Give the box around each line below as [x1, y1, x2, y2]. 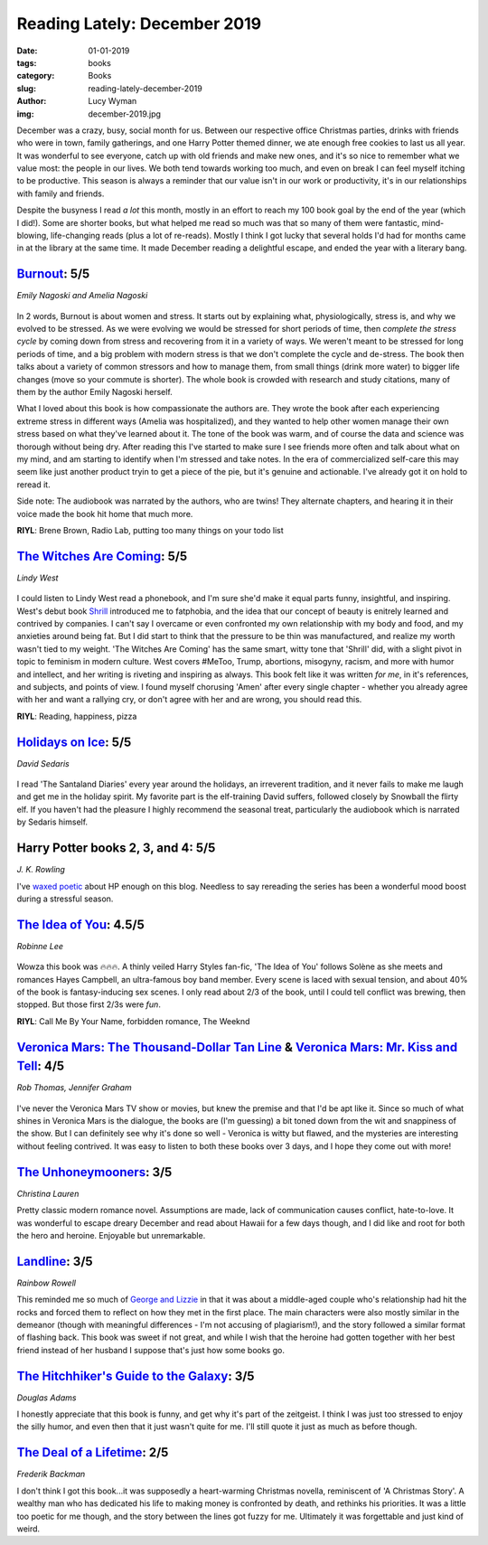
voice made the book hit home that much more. [16, 508, 193, 519]
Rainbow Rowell [16, 1277, 77, 1288]
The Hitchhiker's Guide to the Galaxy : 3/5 [16, 1368, 255, 1383]
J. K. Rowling [16, 864, 65, 875]
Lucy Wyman [88, 96, 137, 107]
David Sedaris [16, 758, 70, 768]
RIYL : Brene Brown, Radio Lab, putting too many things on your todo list [16, 524, 284, 535]
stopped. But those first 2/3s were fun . [16, 999, 162, 1010]
